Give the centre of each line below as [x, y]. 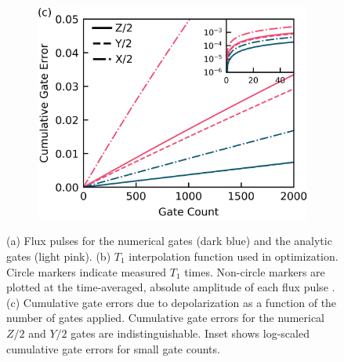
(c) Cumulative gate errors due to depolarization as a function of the [172, 302]
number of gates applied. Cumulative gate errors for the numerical [165, 318]
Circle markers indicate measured [87, 271]
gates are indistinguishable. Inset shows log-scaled [190, 333]
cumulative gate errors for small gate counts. [113, 348]
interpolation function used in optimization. [234, 256]
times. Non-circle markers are [255, 271]
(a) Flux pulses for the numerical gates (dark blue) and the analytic [169, 241]
